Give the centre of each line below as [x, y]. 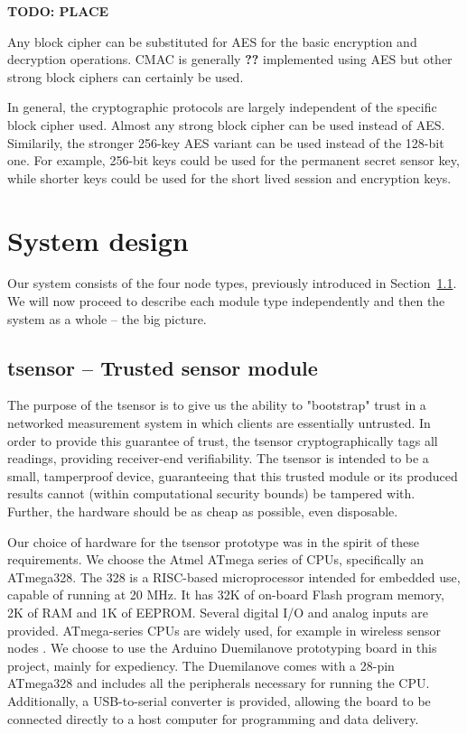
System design [98, 240]
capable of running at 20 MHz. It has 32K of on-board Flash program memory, [226, 595]
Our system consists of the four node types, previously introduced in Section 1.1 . [232, 283]
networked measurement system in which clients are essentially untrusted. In [219, 423]
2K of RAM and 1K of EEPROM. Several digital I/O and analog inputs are [218, 612]
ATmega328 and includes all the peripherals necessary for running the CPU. [219, 683]
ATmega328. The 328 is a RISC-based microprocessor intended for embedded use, [234, 576]
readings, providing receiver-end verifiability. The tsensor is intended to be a [218, 458]
